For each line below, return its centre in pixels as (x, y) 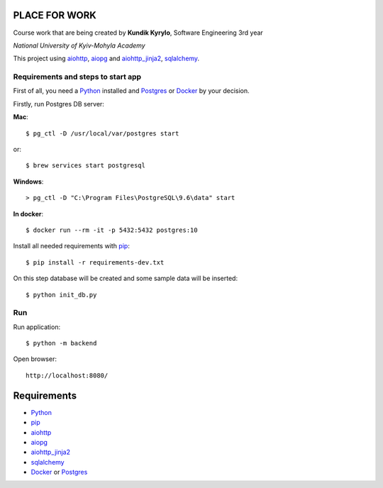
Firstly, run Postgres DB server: (59, 104)
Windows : (28, 182)
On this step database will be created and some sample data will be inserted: (125, 278)
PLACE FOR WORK (55, 15)
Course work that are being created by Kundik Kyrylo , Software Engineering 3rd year (138, 33)
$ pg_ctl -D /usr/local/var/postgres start (102, 133)
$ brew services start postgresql (85, 166)
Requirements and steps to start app (77, 77)
